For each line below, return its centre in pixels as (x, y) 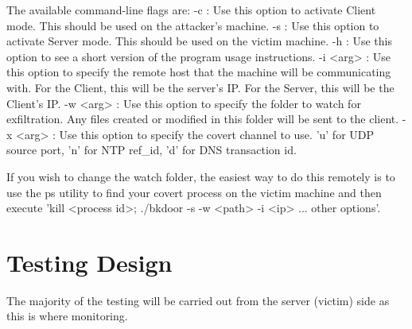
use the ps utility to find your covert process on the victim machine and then (194, 192)
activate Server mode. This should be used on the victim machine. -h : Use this (199, 41)
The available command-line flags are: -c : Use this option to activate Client (191, 10)
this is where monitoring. (67, 316)
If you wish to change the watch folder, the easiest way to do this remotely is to (201, 176)
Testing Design (89, 262)
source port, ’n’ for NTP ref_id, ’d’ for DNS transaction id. (152, 150)
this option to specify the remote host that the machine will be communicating (199, 72)
